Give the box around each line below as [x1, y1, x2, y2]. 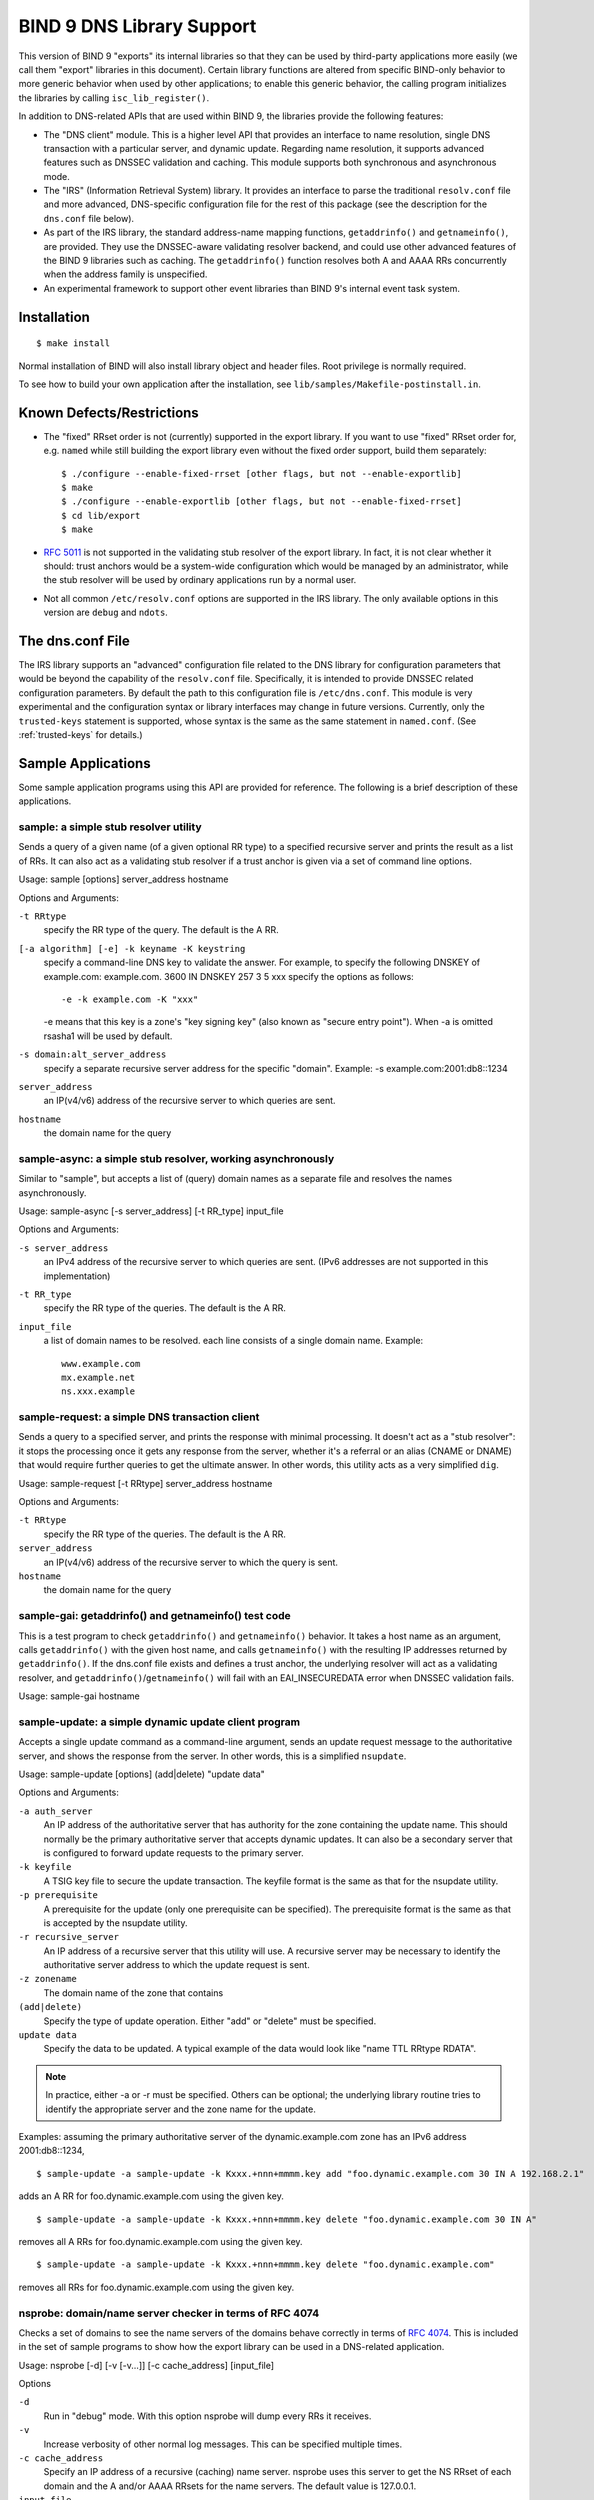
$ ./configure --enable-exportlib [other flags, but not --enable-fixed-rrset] [61, 496, 462, 507]
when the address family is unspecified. [43, 268, 208, 280]
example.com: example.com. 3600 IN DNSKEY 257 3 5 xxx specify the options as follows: [43, 970, 414, 982]
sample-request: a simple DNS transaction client [18, 1410, 260, 1424]
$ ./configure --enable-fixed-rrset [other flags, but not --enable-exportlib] [61, 468, 462, 479]
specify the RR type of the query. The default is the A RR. [43, 924, 279, 936]
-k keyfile [18, 1861, 72, 1873]
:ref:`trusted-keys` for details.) [18, 729, 144, 741]
